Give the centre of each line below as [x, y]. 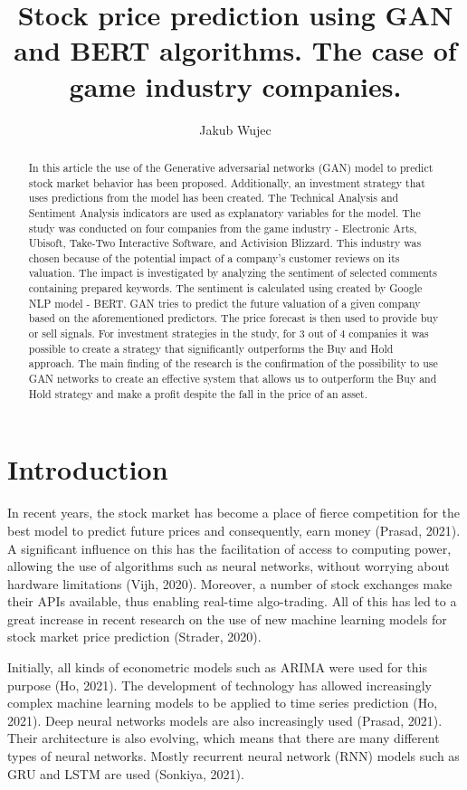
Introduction [88, 469]
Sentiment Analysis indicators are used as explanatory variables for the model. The [224, 212]
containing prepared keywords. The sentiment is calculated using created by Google [225, 288]
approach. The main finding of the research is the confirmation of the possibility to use [233, 363]
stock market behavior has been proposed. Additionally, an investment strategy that [227, 182]
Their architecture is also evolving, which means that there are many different [224, 738]
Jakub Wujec [235, 129]
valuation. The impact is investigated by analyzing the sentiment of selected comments [233, 273]
